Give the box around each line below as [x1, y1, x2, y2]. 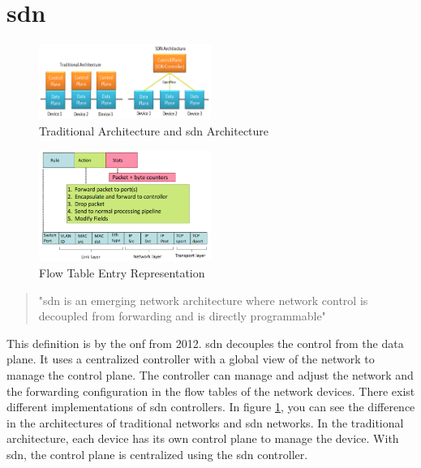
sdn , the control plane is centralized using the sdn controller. [6, 445, 308, 462]
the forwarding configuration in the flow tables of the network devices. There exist [6, 382, 415, 399]
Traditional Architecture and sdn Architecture [39, 122, 269, 139]
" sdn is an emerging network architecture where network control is [38, 291, 368, 308]
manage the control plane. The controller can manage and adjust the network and [6, 367, 414, 383]
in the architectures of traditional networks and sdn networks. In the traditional [6, 414, 404, 431]
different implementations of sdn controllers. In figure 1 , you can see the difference [6, 398, 415, 415]
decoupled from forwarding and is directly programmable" [38, 307, 326, 324]
